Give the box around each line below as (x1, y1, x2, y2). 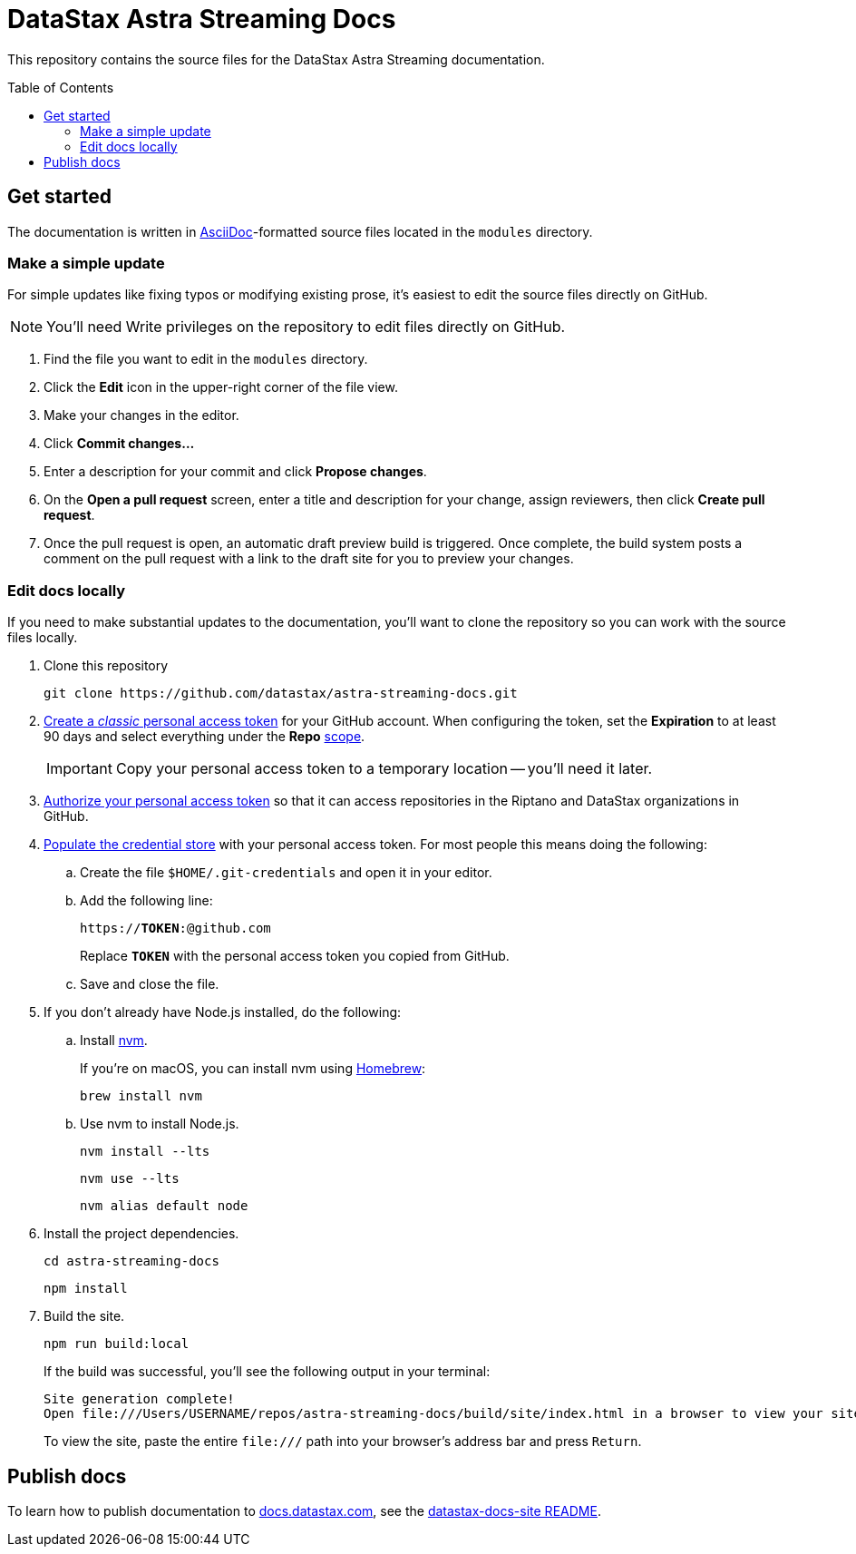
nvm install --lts (80, 1144, 210, 1159)
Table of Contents (7, 79, 114, 95)
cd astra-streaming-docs (44, 1254, 219, 1269)
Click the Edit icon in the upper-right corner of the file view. (44, 379, 398, 396)
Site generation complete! (44, 1392, 235, 1407)
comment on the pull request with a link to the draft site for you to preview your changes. (44, 551, 574, 567)
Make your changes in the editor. (44, 407, 239, 424)
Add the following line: (80, 893, 213, 909)
